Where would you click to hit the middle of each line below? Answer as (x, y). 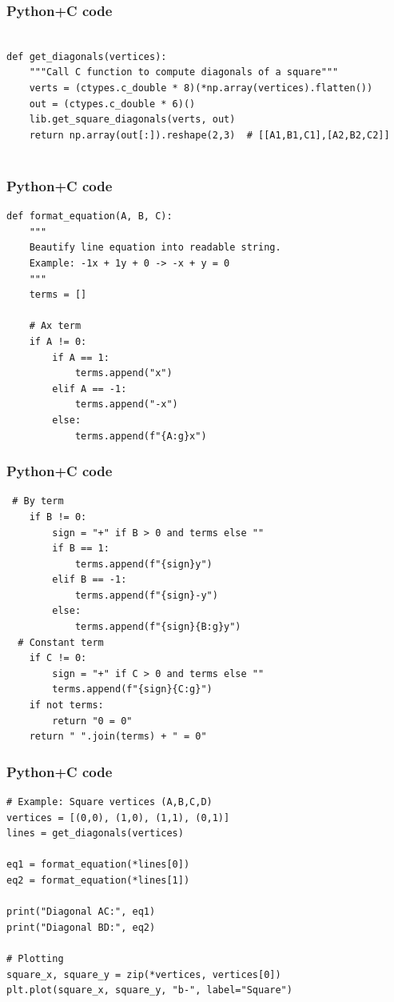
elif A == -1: (90, 389)
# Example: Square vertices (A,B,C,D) (109, 802)
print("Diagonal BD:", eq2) (81, 927)
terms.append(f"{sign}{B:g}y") (158, 627)
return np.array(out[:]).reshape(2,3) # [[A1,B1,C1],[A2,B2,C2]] (209, 135)
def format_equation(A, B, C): (90, 216)
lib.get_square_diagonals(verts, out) (132, 120)
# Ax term (55, 326)
